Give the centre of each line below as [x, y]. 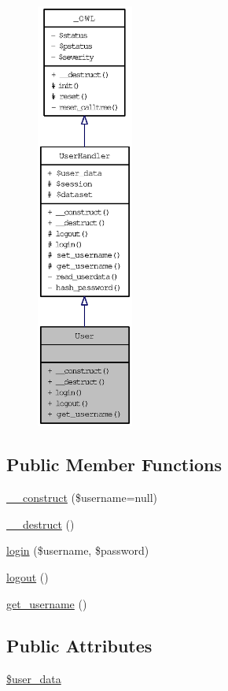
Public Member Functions [114, 464]
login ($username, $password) [78, 550]
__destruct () [40, 524]
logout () [28, 576]
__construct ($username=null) [82, 498]
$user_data [34, 679]
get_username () [47, 603]
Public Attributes [79, 646]
